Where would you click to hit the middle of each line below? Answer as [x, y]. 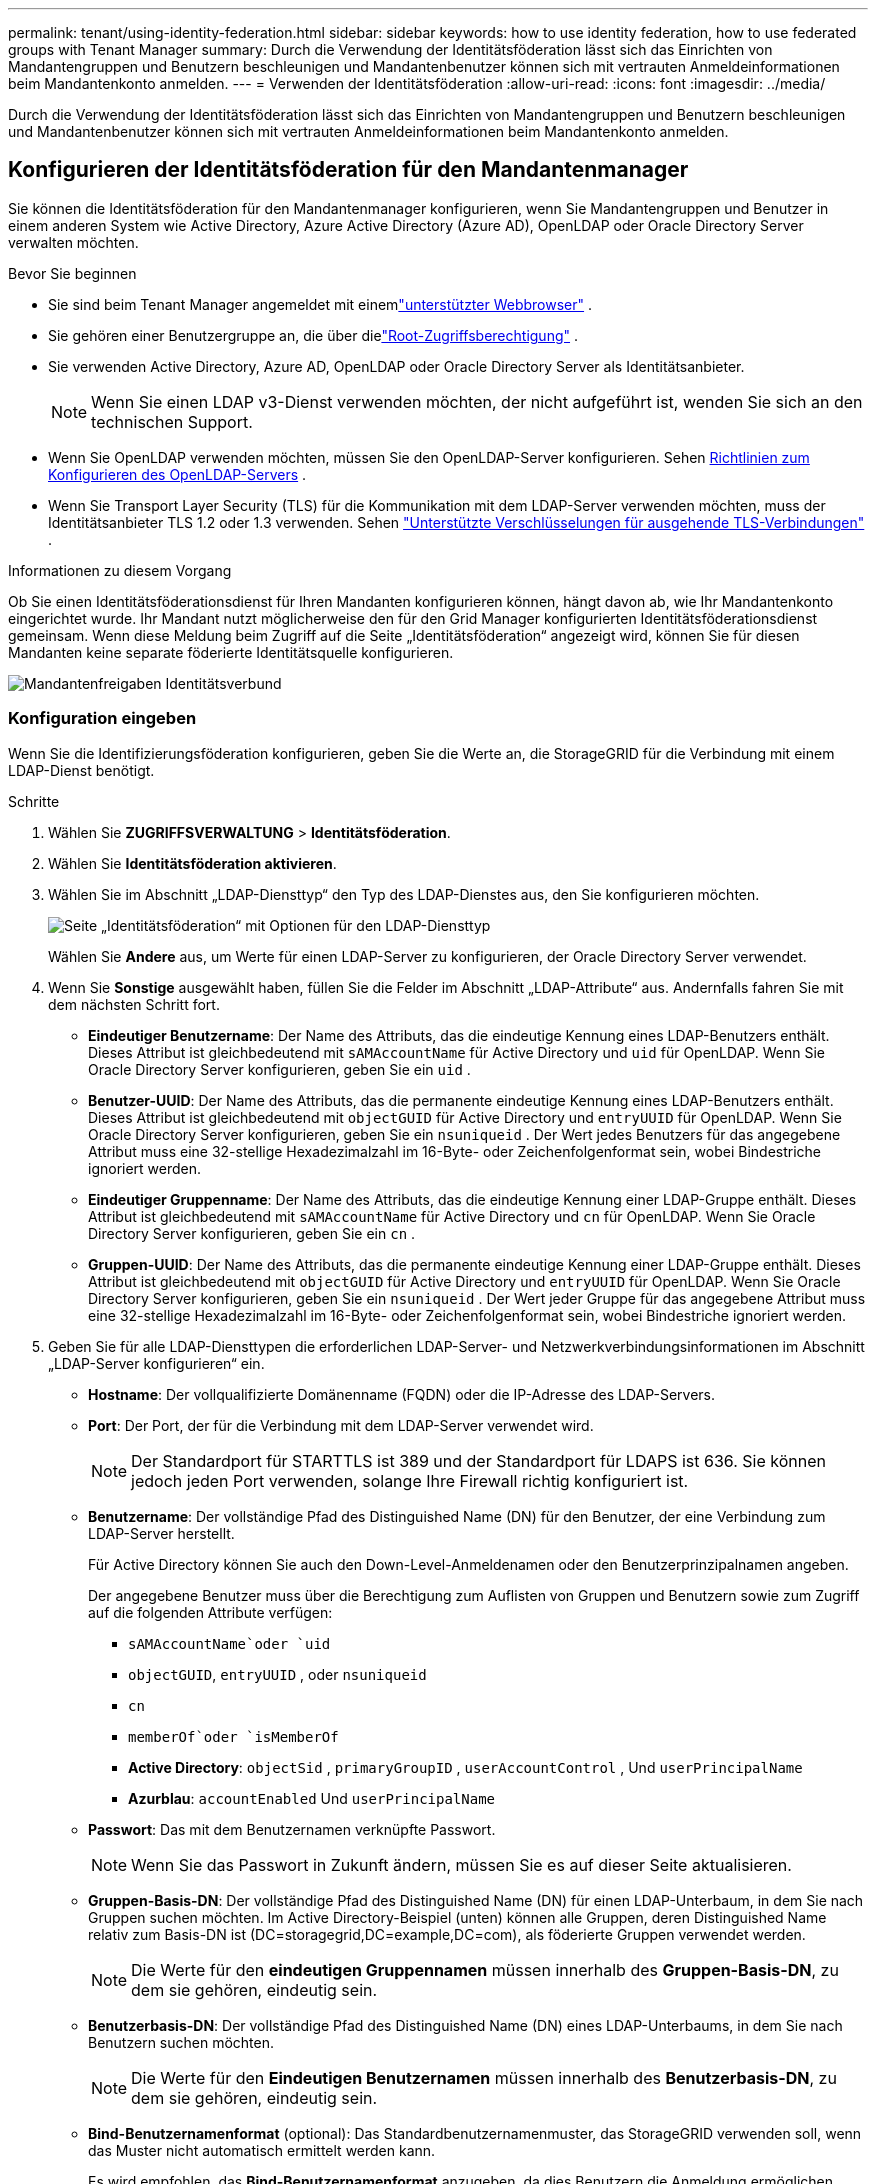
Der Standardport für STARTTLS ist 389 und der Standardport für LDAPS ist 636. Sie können [478, 1460]
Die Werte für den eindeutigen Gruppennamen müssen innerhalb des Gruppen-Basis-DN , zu [485, 1969]
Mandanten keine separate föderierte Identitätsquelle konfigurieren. [231, 652]
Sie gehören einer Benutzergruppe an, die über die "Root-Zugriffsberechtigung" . [313, 335]
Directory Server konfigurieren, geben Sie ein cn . [252, 1233]
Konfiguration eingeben [102, 718]
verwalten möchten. [73, 242]
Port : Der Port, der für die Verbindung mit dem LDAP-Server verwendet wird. [341, 1425]
